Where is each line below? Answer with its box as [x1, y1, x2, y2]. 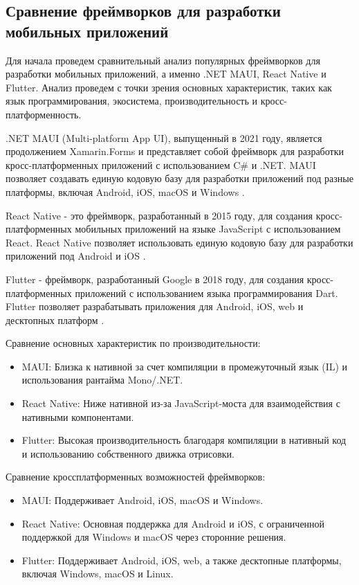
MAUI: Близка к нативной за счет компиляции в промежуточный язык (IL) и [21, 359, 348, 373]
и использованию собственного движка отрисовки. [21, 446, 234, 460]
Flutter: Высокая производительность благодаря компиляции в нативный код [21, 433, 347, 447]
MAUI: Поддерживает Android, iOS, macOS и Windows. [21, 493, 264, 507]
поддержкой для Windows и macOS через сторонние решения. [21, 530, 286, 544]
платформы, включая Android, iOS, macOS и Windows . [6, 184, 245, 199]
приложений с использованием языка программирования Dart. [75, 285, 338, 300]
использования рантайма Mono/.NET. [21, 372, 183, 387]
